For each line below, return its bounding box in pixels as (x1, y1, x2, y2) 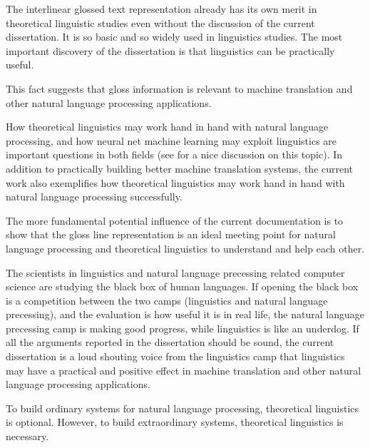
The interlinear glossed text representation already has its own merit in (6, 1, 317, 16)
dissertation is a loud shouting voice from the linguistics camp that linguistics (6, 349, 345, 364)
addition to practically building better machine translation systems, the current (6, 161, 354, 175)
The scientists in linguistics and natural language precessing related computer (6, 265, 345, 280)
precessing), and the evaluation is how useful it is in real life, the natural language (6, 307, 364, 322)
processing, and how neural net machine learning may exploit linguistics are (6, 133, 337, 148)
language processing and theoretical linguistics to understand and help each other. (6, 240, 365, 255)
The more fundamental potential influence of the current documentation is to (6, 213, 344, 228)
